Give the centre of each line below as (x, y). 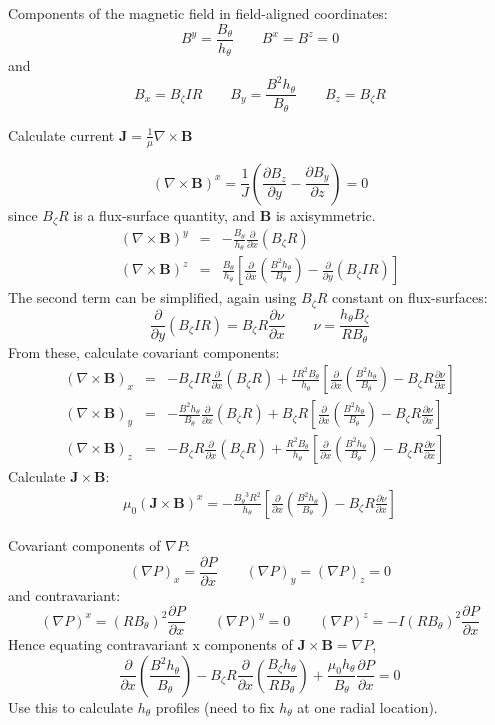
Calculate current (61, 134)
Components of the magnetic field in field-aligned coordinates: (198, 13)
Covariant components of (84, 545)
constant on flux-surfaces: (410, 297)
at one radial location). (367, 706)
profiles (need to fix (215, 706)
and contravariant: (64, 594)
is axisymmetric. (325, 214)
